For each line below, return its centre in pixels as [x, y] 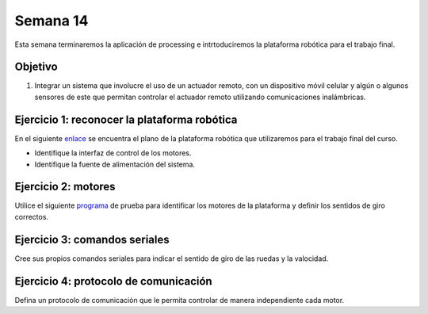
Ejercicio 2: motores [65, 187]
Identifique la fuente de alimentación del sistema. [115, 164]
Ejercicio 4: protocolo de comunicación [114, 281]
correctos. [32, 216]
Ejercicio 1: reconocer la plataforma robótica [126, 119]
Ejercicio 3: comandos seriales [92, 239]
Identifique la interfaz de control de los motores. [113, 153]
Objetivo [36, 67]
